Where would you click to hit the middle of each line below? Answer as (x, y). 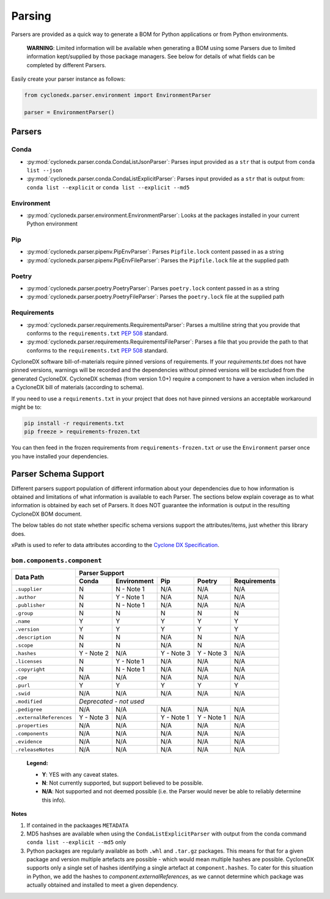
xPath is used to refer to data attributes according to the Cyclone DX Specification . (115, 545)
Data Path (29, 577)
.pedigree (29, 709)
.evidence (29, 742)
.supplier (29, 589)
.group (24, 613)
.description (33, 637)
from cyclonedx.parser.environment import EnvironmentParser (118, 95)
